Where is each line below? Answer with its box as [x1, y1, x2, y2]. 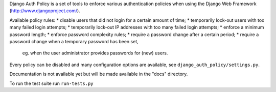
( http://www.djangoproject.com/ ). [9, 8, 80, 14]
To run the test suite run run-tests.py [9, 80, 94, 86]
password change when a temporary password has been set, [9, 38, 139, 44]
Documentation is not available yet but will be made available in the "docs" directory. [9, 71, 188, 77]
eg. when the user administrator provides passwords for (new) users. [22, 50, 168, 56]
